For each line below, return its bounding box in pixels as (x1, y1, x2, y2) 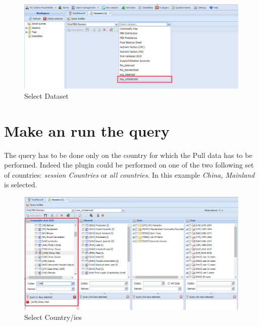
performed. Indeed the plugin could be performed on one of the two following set (4, 159, 254, 170)
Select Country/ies (24, 311, 82, 322)
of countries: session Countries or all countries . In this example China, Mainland (4, 169, 255, 180)
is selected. (4, 179, 37, 190)
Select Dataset (24, 90, 69, 101)
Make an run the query (4, 120, 170, 141)
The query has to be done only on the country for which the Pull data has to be (4, 149, 252, 160)
